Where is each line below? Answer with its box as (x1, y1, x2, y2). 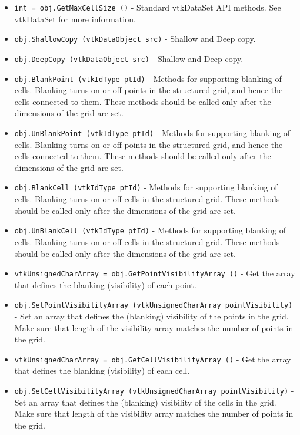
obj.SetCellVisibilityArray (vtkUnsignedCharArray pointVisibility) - (14, 384, 294, 397)
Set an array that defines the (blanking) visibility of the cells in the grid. (14, 396, 276, 408)
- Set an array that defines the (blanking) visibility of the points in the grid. (14, 310, 289, 322)
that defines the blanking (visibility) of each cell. (14, 364, 190, 377)
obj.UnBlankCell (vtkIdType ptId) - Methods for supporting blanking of (14, 224, 286, 236)
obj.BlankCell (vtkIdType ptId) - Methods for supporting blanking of (14, 181, 278, 193)
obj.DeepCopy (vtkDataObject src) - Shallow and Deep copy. (14, 52, 244, 64)
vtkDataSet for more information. (14, 12, 136, 25)
